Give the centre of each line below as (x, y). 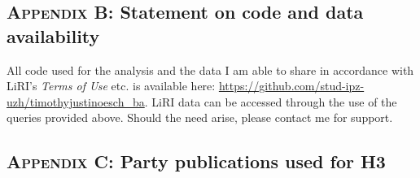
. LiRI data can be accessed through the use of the (271, 101)
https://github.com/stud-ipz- (291, 86)
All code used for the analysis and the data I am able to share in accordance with (210, 69)
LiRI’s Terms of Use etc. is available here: (111, 86)
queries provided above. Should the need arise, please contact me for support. (200, 117)
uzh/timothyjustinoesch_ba (76, 101)
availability (53, 35)
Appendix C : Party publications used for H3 (196, 161)
